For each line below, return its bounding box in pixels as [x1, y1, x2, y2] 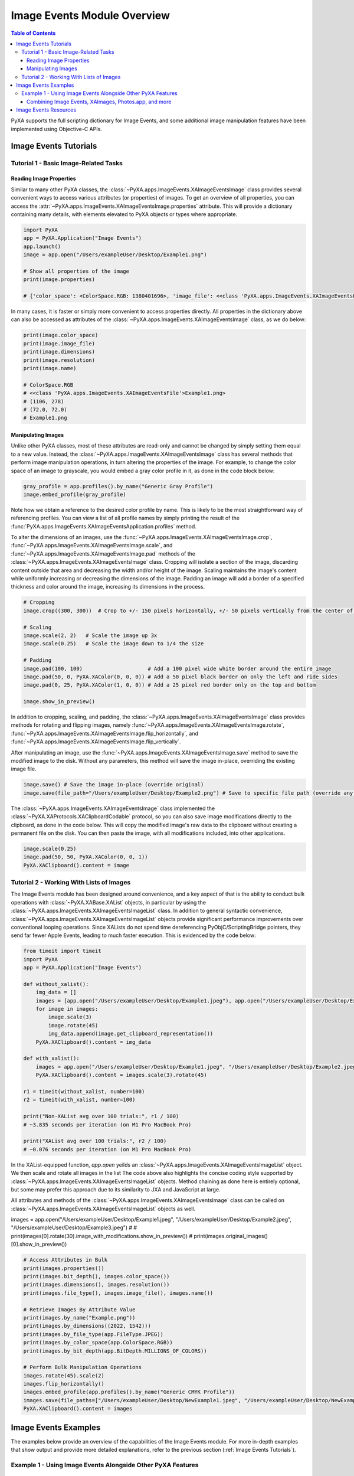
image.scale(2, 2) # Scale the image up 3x [23, 632, 158, 639]
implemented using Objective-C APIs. [11, 125, 103, 132]
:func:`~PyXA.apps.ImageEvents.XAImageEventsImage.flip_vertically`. [11, 738, 181, 745]
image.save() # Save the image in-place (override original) [23, 781, 204, 788]
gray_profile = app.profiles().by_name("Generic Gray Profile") [23, 483, 214, 489]
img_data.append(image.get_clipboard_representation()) [48, 1030, 214, 1037]
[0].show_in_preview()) [11, 1240, 67, 1248]
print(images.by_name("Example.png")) [23, 1314, 136, 1321]
